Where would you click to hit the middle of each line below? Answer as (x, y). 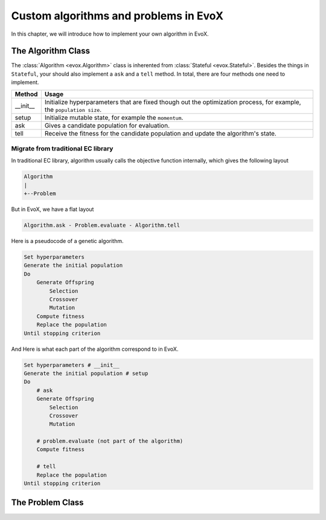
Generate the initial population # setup (86, 373)
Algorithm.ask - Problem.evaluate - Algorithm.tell (102, 226)
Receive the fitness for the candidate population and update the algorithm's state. (161, 133)
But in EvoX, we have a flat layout (53, 209)
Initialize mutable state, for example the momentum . (114, 117)
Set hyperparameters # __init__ (72, 365)
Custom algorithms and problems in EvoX (117, 16)
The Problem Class (47, 503)
